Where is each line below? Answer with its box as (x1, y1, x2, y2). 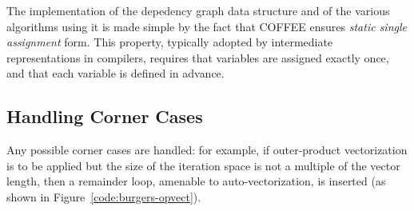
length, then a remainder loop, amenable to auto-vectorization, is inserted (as (6, 173, 386, 189)
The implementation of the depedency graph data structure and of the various (6, 2, 390, 18)
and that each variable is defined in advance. (6, 65, 225, 82)
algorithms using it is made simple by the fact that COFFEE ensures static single (6, 18, 407, 34)
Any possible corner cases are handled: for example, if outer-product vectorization (6, 141, 408, 158)
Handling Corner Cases (6, 104, 203, 129)
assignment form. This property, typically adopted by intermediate (6, 34, 333, 50)
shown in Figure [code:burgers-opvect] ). (6, 188, 201, 205)
